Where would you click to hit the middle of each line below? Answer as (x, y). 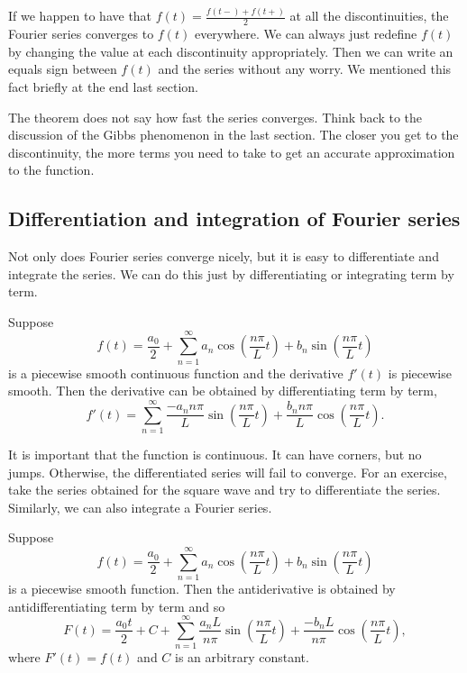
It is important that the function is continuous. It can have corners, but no (215, 454)
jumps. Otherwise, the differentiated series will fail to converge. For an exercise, (228, 472)
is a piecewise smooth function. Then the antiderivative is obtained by (202, 588)
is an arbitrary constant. (242, 657)
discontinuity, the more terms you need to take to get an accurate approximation (232, 152)
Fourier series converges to (81, 34)
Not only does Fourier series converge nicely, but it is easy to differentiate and (224, 256)
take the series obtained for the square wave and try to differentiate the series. (224, 490)
